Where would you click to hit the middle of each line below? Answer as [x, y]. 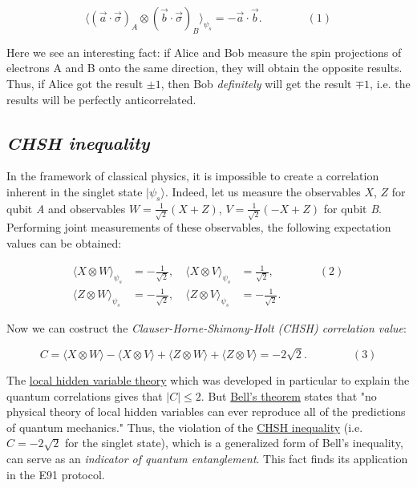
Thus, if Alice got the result [75, 83]
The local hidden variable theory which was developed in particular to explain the [208, 380]
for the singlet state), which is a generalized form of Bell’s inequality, [234, 443]
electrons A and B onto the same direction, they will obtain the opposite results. [204, 68]
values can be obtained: [64, 243]
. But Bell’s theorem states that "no [289, 395]
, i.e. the [390, 83]
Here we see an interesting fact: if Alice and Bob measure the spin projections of [204, 52]
